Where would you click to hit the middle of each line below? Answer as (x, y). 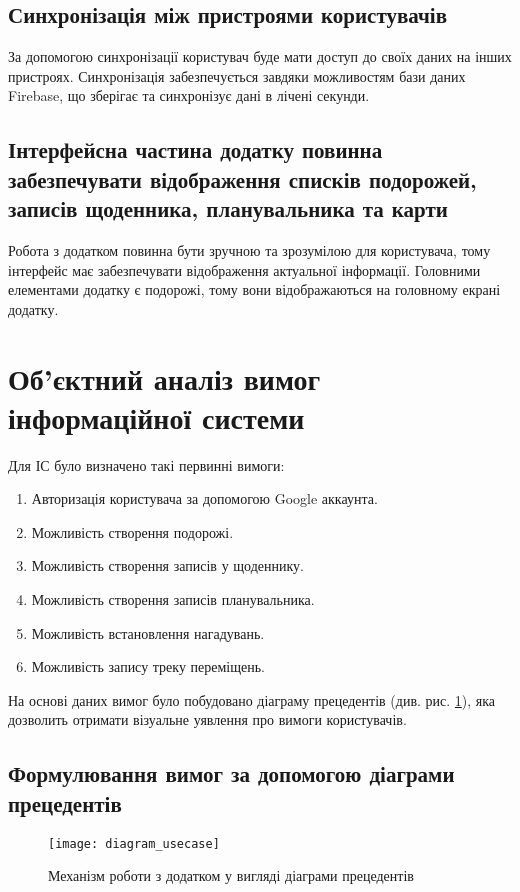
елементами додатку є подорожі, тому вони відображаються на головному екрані (254, 289)
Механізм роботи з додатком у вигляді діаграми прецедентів (231, 875)
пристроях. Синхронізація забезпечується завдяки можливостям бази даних (237, 75)
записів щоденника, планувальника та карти (228, 208)
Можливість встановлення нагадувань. (148, 632)
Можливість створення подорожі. (132, 531)
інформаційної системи (156, 416)
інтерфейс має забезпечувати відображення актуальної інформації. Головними (244, 269)
